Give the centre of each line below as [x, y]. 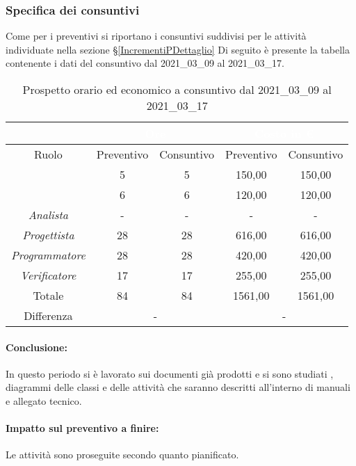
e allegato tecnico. [44, 400]
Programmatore [48, 255]
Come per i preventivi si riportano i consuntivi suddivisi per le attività [156, 36]
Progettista [48, 235]
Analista [48, 215]
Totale [48, 295]
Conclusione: [37, 347]
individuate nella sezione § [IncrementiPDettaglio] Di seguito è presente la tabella [178, 49]
